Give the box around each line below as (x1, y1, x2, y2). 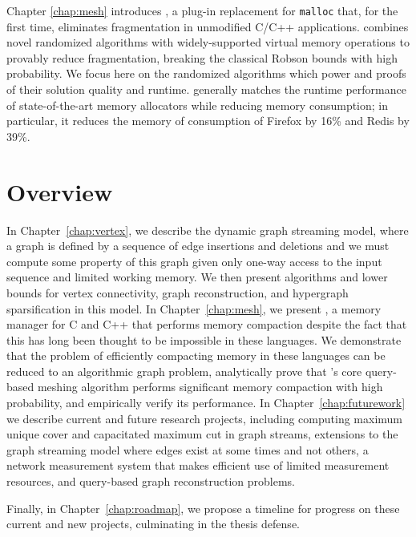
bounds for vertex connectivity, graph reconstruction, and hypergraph (6, 284, 349, 301)
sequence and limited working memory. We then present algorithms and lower (6, 268, 388, 285)
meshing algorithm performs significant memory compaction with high (37, 378, 383, 395)
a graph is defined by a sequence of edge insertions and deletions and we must (6, 237, 390, 254)
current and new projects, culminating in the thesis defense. (6, 515, 300, 532)
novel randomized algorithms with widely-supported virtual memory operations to (6, 34, 410, 50)
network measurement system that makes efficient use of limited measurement (6, 457, 390, 474)
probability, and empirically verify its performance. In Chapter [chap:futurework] (6, 394, 406, 411)
